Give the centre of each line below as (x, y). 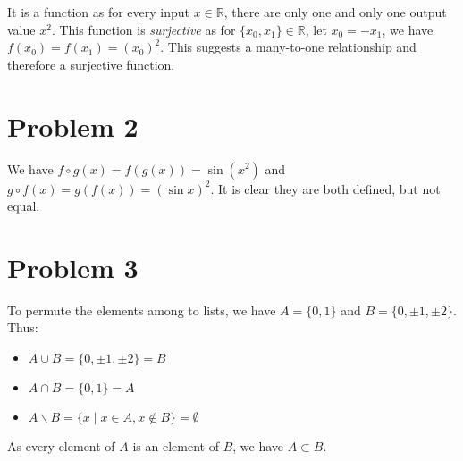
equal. (24, 206)
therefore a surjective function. (91, 64)
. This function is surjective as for (143, 29)
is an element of (176, 446)
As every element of (61, 446)
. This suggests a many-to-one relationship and (288, 47)
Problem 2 (73, 126)
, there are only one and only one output (335, 12)
